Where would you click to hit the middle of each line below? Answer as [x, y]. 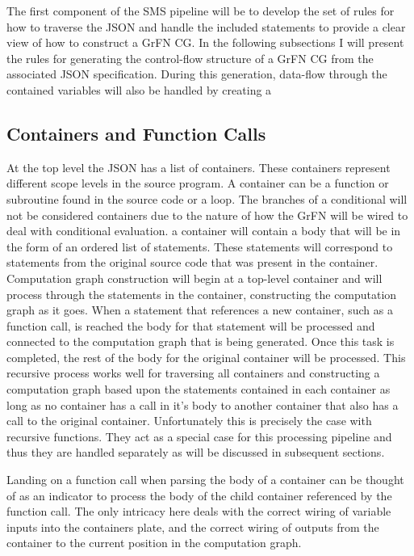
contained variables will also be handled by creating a [139, 89]
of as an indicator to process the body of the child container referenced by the [199, 495]
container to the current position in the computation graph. [154, 543]
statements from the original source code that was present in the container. [192, 262]
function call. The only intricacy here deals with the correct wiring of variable [199, 511]
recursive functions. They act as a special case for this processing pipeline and [199, 436]
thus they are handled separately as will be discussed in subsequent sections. [196, 452]
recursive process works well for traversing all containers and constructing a [193, 373]
